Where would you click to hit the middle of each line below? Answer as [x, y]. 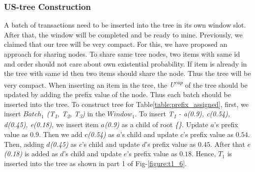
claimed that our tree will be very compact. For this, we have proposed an [116, 44]
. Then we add [61, 134]
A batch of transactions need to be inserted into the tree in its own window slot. [125, 25]
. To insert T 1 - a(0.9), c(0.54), [183, 114]
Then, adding [24, 144]
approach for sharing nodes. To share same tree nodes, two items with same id [122, 54]
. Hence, [204, 154]
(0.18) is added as [31, 154]
